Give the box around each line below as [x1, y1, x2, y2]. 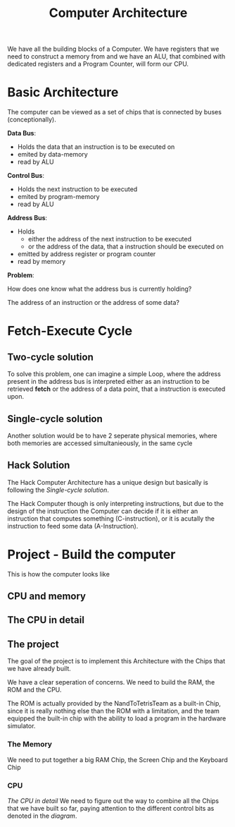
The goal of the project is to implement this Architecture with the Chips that [7, 657, 225, 665]
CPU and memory [7, 591, 87, 603]
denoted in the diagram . [7, 811, 77, 820]
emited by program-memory [17, 193, 100, 201]
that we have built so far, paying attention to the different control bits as [7, 804, 215, 812]
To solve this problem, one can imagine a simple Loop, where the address [7, 370, 222, 378]
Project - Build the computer [7, 546, 176, 562]
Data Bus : [7, 129, 37, 138]
